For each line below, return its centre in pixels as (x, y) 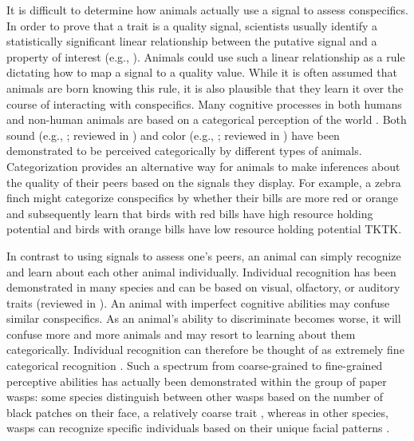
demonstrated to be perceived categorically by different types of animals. (184, 151)
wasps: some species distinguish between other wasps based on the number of (195, 397)
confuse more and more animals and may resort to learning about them (181, 334)
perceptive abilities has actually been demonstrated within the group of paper (197, 381)
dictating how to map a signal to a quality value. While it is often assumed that (202, 72)
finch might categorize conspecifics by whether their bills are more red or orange (202, 198)
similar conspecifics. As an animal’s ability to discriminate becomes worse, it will (204, 318)
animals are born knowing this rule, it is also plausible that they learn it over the (205, 87)
